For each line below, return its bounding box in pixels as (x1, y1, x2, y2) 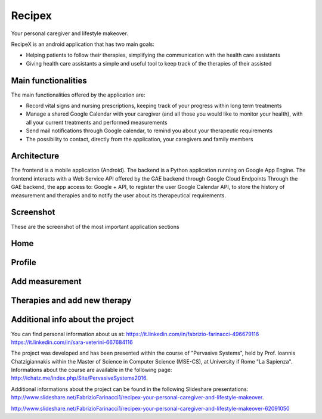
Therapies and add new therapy (11, 296, 132, 306)
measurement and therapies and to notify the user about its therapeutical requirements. (11, 191, 227, 199)
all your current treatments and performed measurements (26, 119, 168, 126)
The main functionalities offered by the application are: (11, 91, 145, 98)
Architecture (11, 151, 60, 161)
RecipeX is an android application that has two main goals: (11, 41, 154, 48)
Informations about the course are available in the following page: (11, 367, 172, 374)
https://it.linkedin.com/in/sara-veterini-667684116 (11, 339, 134, 346)
